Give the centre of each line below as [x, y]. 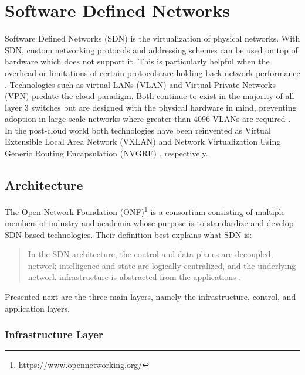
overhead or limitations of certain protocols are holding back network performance [152, 72]
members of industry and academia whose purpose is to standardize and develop [149, 223]
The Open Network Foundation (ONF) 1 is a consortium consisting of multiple [145, 210]
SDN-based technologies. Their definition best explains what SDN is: [128, 234]
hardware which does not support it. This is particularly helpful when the [137, 61]
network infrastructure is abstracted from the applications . [135, 277]
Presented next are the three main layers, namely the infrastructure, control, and [150, 297]
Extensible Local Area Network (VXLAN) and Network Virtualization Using [143, 142]
